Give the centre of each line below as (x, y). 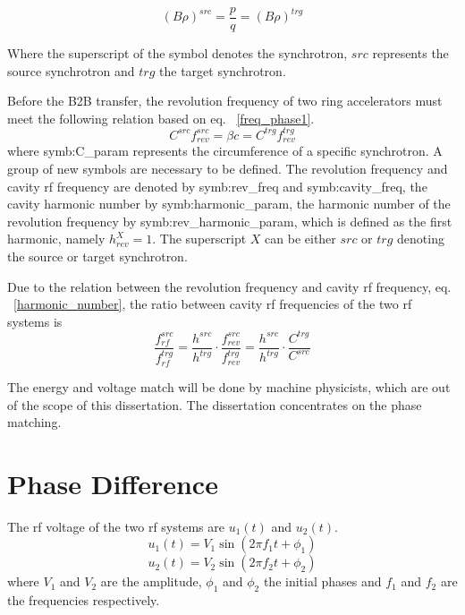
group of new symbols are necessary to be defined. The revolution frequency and (228, 168)
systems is (35, 321)
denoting (421, 239)
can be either (300, 239)
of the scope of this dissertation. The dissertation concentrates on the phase (215, 404)
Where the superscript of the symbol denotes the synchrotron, (178, 53)
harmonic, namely (56, 239)
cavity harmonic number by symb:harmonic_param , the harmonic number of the (229, 204)
